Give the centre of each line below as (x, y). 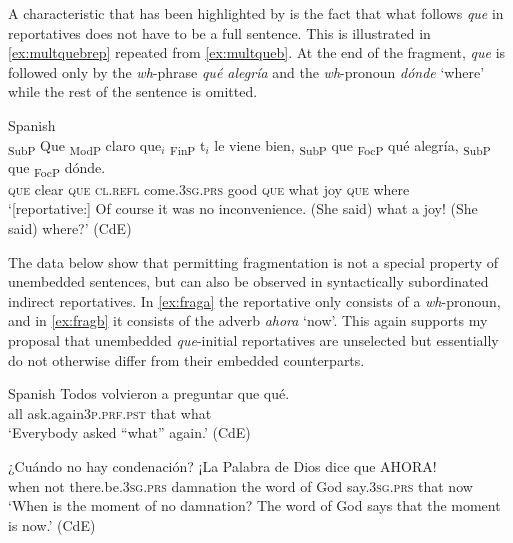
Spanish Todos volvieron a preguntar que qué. (149, 393)
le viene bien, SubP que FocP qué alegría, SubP (352, 146)
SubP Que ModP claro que (85, 146)
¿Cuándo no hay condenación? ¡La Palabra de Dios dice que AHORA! (222, 465)
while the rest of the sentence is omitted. (133, 91)
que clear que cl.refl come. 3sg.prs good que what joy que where (209, 188)
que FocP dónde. (57, 168)
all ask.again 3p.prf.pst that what (110, 412)
